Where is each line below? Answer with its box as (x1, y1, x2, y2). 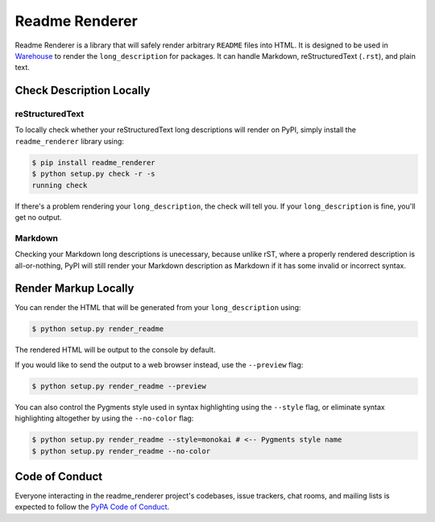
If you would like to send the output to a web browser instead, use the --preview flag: (14, 359, 304, 370)
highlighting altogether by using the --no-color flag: (14, 413, 194, 423)
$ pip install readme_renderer (31, 158, 156, 167)
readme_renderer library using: (14, 136, 125, 146)
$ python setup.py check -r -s (31, 169, 156, 179)
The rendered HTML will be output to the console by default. (14, 345, 216, 354)
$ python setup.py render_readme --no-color (31, 446, 211, 455)
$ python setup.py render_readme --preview (31, 381, 207, 391)
